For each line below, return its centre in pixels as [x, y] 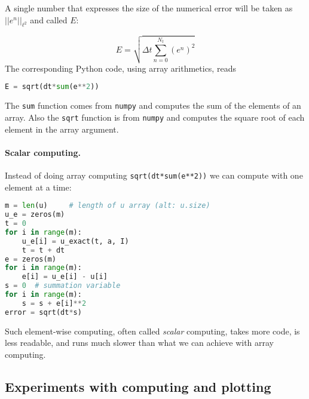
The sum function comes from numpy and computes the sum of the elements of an [153, 105]
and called [49, 19]
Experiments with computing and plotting [138, 386]
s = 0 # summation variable [63, 286]
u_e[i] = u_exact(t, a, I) [75, 241]
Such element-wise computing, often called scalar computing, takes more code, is [152, 331]
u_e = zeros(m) [35, 215]
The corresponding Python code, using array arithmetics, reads [120, 68]
